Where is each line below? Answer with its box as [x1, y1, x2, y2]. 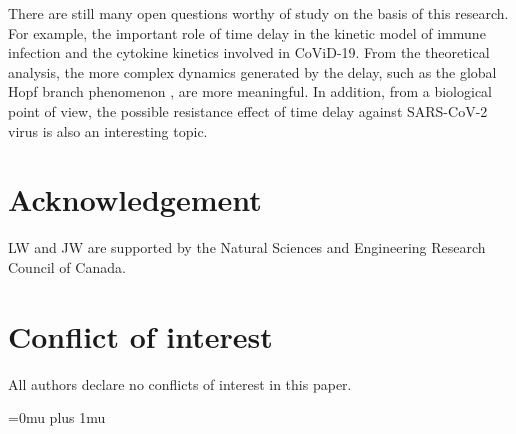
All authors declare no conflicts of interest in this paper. [8, 373, 352, 394]
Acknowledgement [8, 179, 262, 220]
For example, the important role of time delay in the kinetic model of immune [8, 22, 486, 43]
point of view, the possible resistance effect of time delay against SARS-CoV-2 [8, 100, 488, 121]
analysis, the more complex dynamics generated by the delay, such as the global [8, 61, 497, 82]
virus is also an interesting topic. [8, 120, 208, 141]
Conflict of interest [8, 315, 273, 356]
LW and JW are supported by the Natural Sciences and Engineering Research [8, 237, 486, 258]
